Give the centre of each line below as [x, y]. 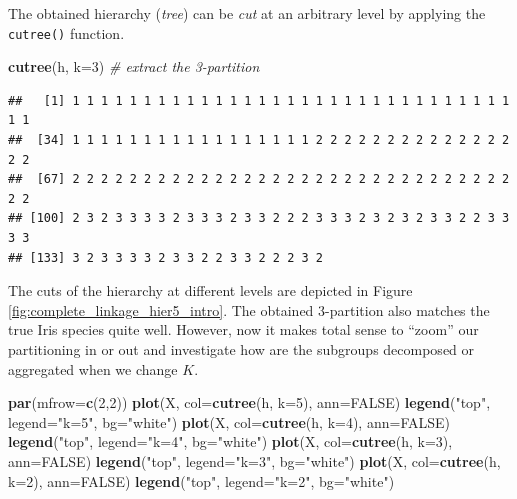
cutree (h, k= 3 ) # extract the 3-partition [134, 66]
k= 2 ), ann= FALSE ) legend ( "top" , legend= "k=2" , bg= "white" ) [201, 480]
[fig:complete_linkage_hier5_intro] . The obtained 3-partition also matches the [249, 309]
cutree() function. [66, 32]
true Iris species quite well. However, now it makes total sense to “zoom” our [243, 329]
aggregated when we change [93, 368]
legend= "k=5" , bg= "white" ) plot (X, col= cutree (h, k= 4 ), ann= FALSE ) [229, 421]
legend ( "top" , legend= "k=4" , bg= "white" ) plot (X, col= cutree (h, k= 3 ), [230, 441]
